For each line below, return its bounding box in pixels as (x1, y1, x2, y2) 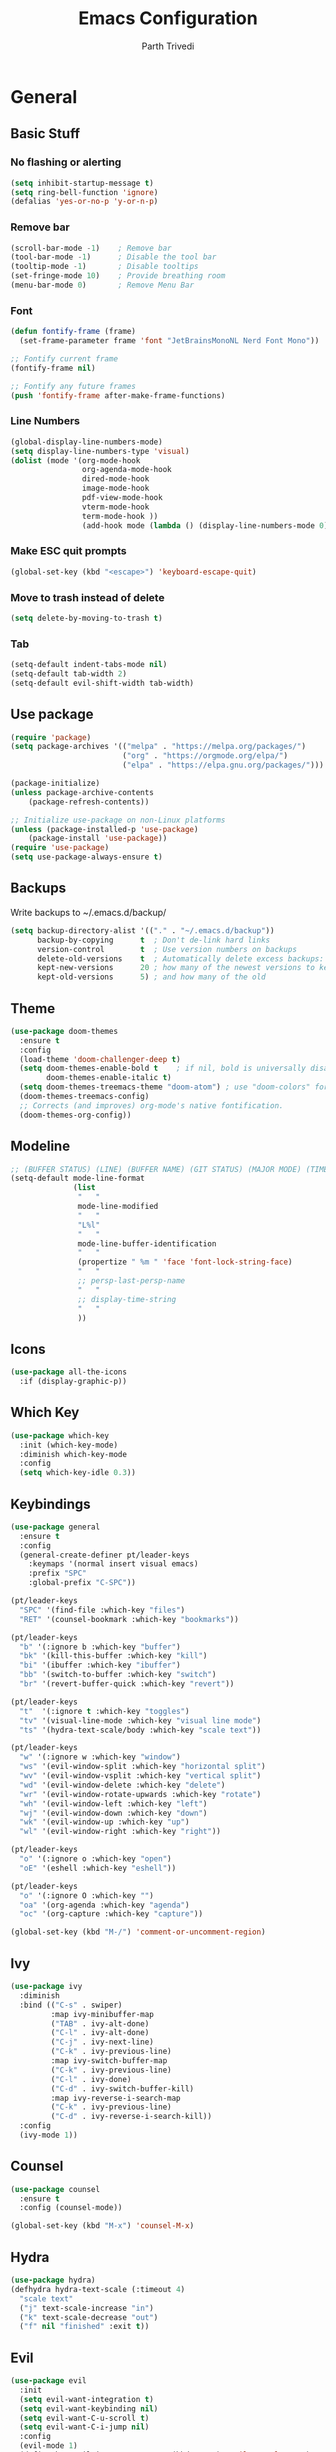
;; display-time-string (77, 1294, 177, 1304)
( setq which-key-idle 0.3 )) (19, 1468, 137, 1478)
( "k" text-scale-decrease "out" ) (19, 2312, 159, 2322)
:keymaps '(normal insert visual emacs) (28, 1559, 199, 1569)
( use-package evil (10, 2376, 87, 2386)
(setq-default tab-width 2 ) (10, 669, 128, 679)
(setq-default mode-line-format (10, 1173, 145, 1184)
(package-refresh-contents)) (28, 797, 150, 807)
